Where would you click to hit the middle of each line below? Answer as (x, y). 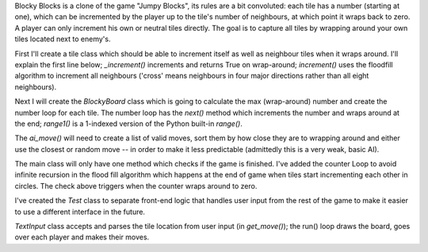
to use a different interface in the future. (80, 212)
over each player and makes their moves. (82, 237)
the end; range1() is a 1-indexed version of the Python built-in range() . (129, 124)
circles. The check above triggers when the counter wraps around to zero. (136, 185)
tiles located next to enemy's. (63, 39)
